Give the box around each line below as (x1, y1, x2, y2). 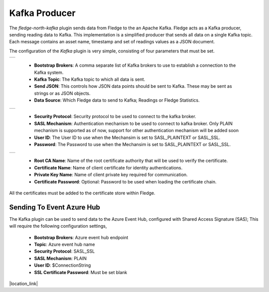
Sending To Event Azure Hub (9, 203, 101, 211)
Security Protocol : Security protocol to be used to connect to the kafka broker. (34, 114, 196, 120)
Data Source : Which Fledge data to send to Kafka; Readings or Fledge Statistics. (34, 97, 200, 103)
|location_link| (9, 281, 38, 287)
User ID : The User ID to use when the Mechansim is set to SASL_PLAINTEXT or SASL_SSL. (34, 135, 221, 141)
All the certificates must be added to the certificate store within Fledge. (9, 190, 155, 196)
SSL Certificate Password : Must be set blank (34, 269, 128, 275)
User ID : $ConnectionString (34, 262, 91, 269)
